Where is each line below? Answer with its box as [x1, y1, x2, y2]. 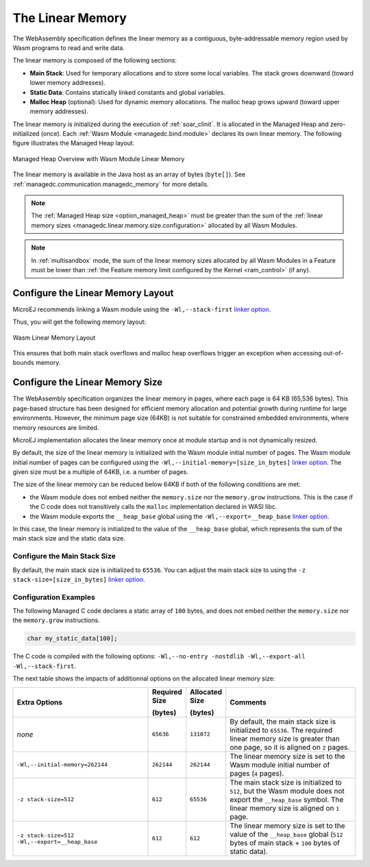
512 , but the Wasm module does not [230, 786, 345, 796]
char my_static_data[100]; [27, 634, 118, 643]
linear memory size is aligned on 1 [230, 803, 340, 813]
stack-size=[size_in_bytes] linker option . [12, 575, 145, 583]
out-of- [323, 349, 344, 357]
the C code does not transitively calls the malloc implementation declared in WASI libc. [29, 503, 277, 511]
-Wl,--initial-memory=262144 [16, 761, 108, 768]
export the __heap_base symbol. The [230, 794, 344, 804]
